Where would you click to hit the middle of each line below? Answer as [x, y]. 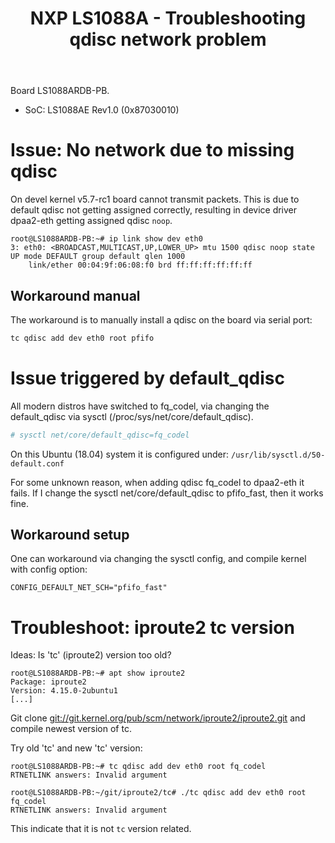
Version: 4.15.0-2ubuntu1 [64, 691]
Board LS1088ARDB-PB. [60, 91]
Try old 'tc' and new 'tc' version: [76, 748]
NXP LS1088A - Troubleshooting [168, 18]
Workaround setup [70, 535]
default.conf [37, 463]
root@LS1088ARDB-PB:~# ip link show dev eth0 [106, 239]
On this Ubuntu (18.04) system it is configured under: [120, 454]
